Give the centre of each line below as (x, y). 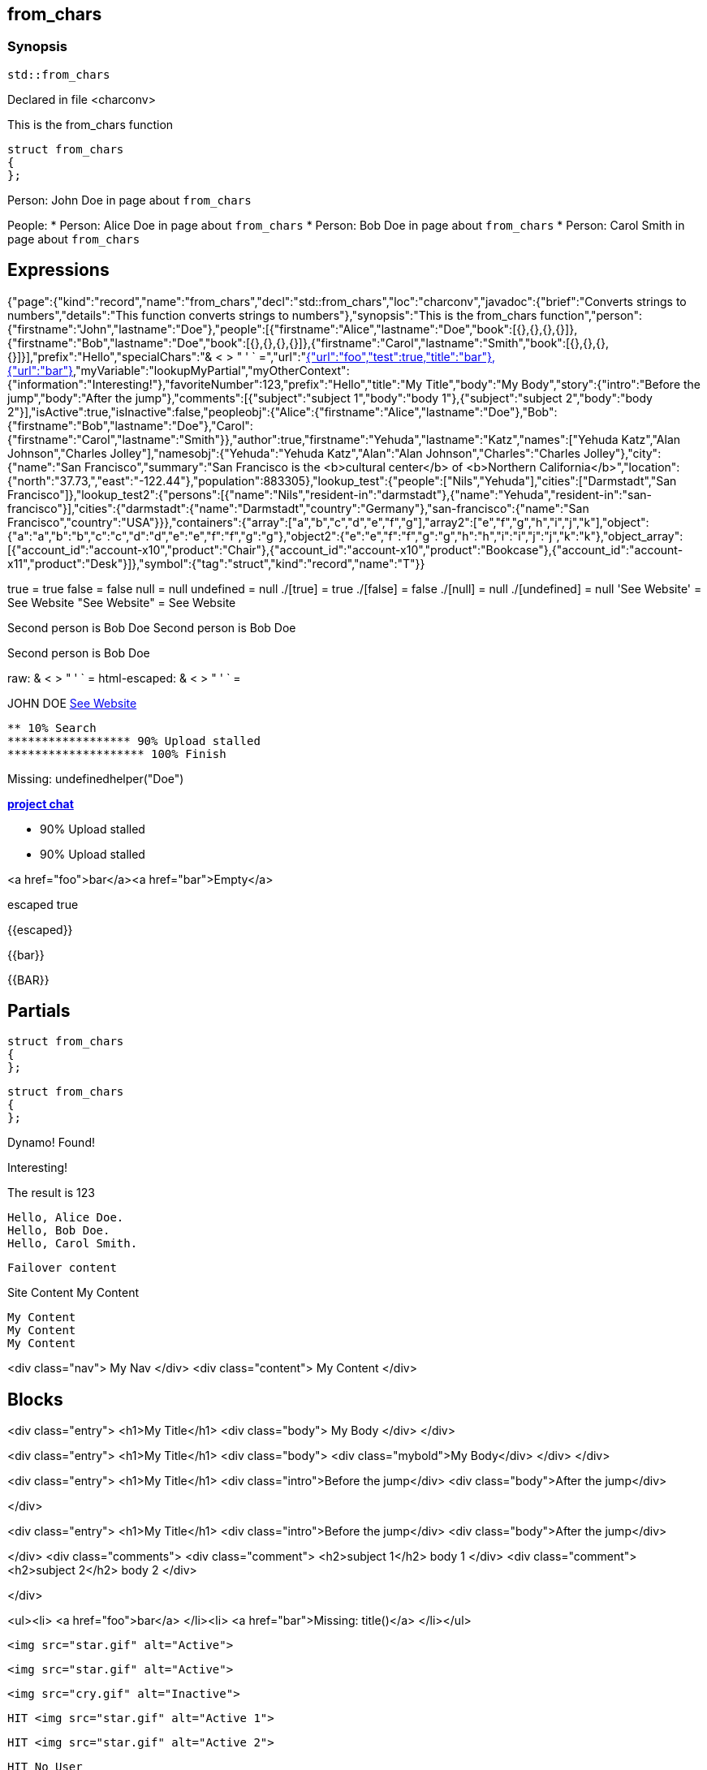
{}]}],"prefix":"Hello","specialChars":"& (110, 356)
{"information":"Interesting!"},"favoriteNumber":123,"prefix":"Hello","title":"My (215, 384)
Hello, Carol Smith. (73, 1244)
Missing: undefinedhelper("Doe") (96, 778)
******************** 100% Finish (117, 754)
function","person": (591, 315)
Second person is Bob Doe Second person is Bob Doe (152, 627)
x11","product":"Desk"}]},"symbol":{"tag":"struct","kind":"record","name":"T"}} (216, 563)
